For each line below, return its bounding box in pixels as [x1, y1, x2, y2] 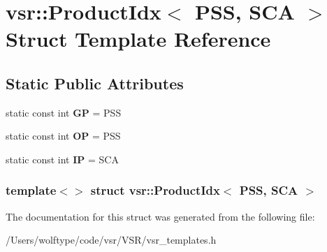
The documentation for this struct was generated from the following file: [6, 209, 315, 223]
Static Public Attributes [6, 72, 184, 94]
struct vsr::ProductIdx [90, 181, 220, 199]
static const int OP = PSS [6, 128, 121, 143]
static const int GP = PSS [6, 105, 122, 119]
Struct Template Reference [6, 24, 271, 53]
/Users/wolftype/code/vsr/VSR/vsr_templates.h [6, 232, 217, 247]
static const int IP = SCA [6, 151, 119, 166]
